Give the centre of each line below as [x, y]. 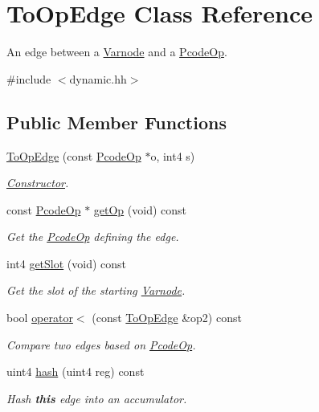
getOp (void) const [140, 209]
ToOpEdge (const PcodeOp [74, 155]
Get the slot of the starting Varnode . [96, 290]
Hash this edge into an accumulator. [97, 398]
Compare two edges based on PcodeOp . [101, 344]
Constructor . [38, 183]
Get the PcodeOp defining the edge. [93, 237]
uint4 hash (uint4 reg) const [76, 371]
